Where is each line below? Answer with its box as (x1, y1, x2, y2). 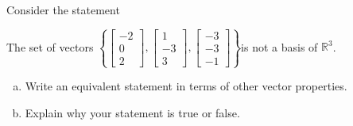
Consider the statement (6, 2, 120, 17)
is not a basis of (241, 38, 318, 55)
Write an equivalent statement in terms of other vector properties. (25, 78, 347, 94)
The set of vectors (6, 38, 94, 55)
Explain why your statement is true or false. (25, 104, 240, 120)
